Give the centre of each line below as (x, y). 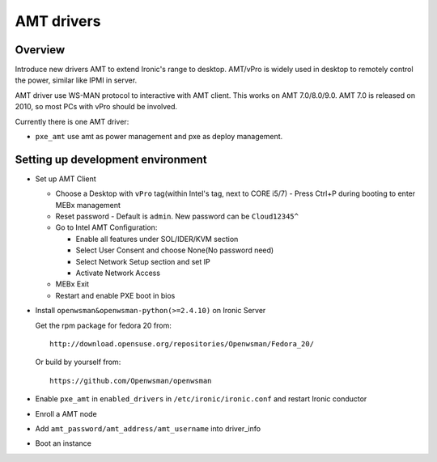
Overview (40, 50)
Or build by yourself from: (78, 362)
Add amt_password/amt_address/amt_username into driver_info (148, 428)
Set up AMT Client (66, 179)
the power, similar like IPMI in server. (76, 80)
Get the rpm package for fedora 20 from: (103, 325)
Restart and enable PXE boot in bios (115, 295)
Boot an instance (64, 443)
